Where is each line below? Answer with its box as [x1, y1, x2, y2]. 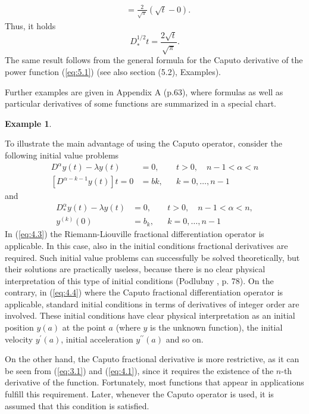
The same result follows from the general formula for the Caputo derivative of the [5, 54, 303, 66]
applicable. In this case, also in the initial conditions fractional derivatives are [5, 239, 288, 251]
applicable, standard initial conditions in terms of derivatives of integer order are [5, 297, 299, 310]
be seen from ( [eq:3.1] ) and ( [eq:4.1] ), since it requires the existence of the [5, 364, 274, 376]
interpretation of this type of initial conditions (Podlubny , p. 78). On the [5, 274, 274, 287]
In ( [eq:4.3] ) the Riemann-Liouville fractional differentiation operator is [5, 228, 264, 240]
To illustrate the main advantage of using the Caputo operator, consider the [5, 137, 282, 150]
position [5, 321, 34, 334]
